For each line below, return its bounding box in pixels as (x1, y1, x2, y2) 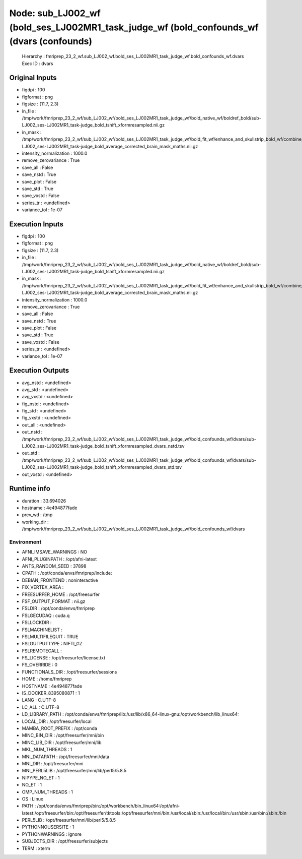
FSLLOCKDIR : (22, 620, 52, 626)
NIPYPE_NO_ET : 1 (22, 774, 60, 781)
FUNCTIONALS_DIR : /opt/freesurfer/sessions (22, 668, 117, 675)
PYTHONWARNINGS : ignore (22, 831, 82, 837)
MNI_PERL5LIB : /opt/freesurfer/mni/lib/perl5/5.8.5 (22, 768, 127, 774)
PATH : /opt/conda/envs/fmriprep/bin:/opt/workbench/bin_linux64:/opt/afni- (22, 803, 180, 809)
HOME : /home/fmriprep (22, 676, 72, 682)
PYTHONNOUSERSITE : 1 (22, 824, 74, 830)
